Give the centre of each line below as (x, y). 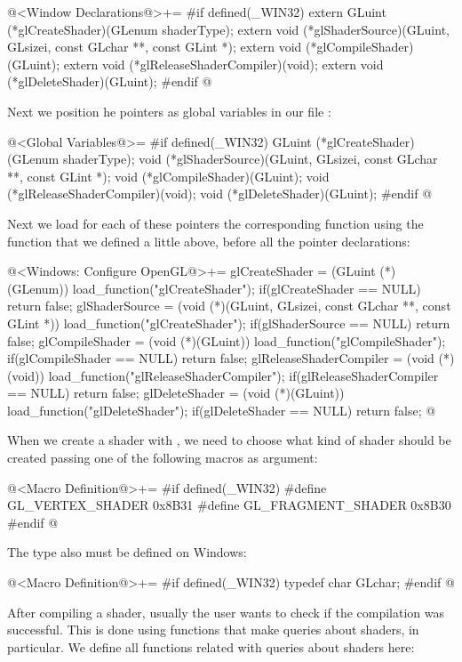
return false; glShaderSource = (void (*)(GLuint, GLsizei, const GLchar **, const (229, 306)
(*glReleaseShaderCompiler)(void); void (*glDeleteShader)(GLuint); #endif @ (220, 194)
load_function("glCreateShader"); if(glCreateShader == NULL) (247, 288)
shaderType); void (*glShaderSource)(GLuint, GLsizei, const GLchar (250, 159)
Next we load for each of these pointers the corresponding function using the (215, 223)
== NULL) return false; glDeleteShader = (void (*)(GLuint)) (176, 393)
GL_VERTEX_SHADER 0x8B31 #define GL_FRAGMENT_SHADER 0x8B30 (229, 505)
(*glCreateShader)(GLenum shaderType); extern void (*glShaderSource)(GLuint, (228, 29)
